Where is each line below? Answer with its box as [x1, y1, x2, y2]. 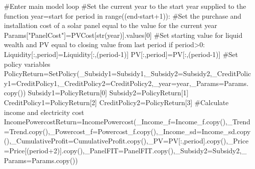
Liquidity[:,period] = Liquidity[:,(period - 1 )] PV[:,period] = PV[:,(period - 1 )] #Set [4, 49, 238, 59]
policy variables [4, 58, 51, 69]
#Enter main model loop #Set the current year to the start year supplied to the [4, 1, 246, 11]
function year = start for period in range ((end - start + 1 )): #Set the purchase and [4, 10, 242, 21]
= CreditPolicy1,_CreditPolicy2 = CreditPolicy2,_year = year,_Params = [11, 78, 224, 88]
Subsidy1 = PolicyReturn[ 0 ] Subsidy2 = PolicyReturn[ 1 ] [28, 87, 189, 98]
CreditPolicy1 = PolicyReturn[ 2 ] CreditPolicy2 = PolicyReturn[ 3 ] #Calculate [4, 97, 229, 107]
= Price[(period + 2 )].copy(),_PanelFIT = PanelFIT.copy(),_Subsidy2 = [4, 145, 213, 155]
